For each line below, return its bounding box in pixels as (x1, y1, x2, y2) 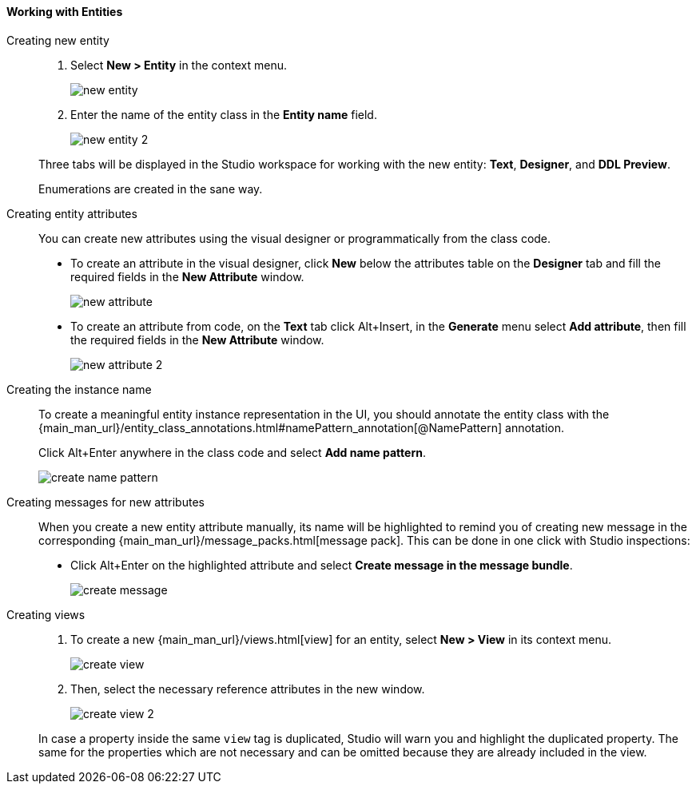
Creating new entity (6, 33, 109, 47)
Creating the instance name (6, 382, 152, 396)
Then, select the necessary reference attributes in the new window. (70, 681, 425, 696)
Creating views (6, 607, 86, 621)
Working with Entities (6, 5, 123, 18)
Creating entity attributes (6, 206, 137, 220)
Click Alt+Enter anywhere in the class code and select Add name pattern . (38, 445, 426, 459)
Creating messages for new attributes (6, 494, 205, 509)
